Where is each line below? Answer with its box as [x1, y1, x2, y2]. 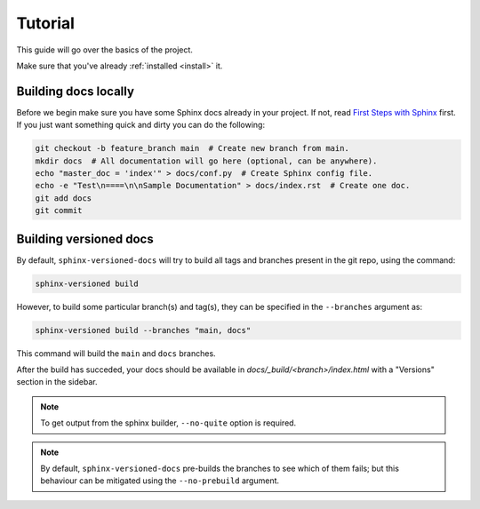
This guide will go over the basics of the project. [16, 44, 193, 55]
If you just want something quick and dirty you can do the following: [16, 120, 266, 131]
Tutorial [16, 13, 76, 33]
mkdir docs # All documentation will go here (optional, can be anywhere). [35, 155, 378, 166]
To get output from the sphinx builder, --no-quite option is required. [40, 418, 297, 428]
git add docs [35, 193, 92, 203]
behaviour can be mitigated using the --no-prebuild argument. [40, 475, 280, 486]
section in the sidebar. [16, 377, 98, 387]
